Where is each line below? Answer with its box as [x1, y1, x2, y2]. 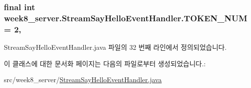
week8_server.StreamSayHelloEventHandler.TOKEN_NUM [4, 12, 248, 24]
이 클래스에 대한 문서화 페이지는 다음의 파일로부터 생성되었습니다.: [4, 58, 206, 68]
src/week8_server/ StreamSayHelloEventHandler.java [4, 74, 162, 85]
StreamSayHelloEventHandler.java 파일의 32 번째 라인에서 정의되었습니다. [4, 42, 227, 52]
